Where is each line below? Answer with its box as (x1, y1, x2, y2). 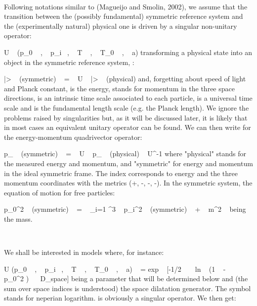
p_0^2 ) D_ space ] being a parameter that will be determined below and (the (4, 273, 248, 284)
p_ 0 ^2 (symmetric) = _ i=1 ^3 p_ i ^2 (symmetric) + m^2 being (4, 204, 246, 214)
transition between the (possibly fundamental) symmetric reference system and (4, 11, 243, 21)
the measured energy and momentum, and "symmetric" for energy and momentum (4, 158, 253, 168)
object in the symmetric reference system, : (4, 57, 134, 67)
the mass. (4, 213, 33, 224)
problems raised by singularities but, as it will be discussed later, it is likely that (4, 112, 248, 122)
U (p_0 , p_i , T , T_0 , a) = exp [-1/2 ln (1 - (4, 263, 226, 274)
